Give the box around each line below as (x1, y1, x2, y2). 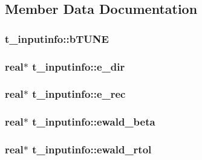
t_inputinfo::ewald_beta (32, 114, 155, 129)
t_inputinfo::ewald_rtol (32, 142, 152, 157)
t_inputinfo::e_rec (32, 86, 126, 101)
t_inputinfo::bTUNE (5, 31, 109, 46)
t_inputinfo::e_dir (32, 59, 125, 74)
